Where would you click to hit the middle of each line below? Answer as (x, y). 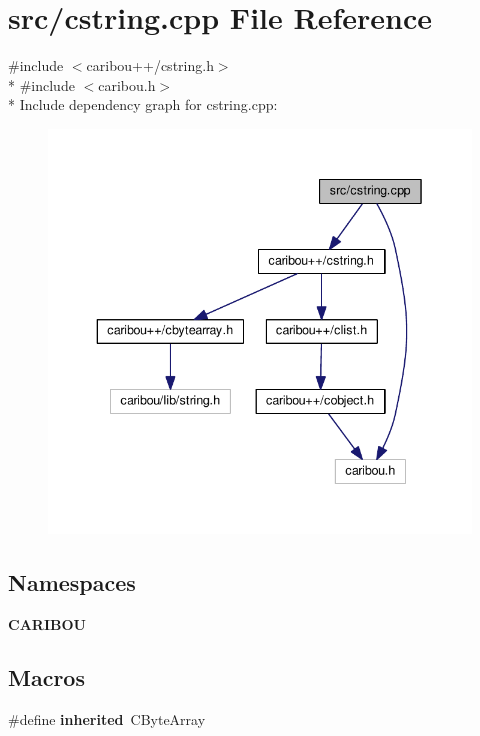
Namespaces (72, 581)
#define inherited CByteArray (107, 719)
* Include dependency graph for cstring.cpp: (143, 104)
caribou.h (127, 84)
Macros (46, 677)
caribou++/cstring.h (150, 65)
